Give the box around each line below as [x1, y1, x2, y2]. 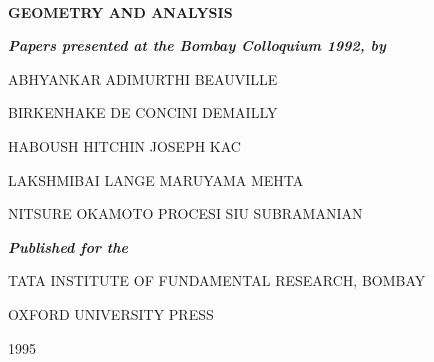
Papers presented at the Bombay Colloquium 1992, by [8, 35, 386, 56]
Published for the [8, 236, 128, 257]
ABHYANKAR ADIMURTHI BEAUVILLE [8, 68, 278, 89]
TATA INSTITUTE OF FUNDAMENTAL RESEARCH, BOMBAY [8, 270, 426, 291]
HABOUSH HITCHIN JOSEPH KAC [8, 135, 241, 156]
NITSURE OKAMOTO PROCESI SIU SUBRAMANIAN [8, 203, 363, 224]
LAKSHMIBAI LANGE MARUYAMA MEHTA [8, 169, 304, 190]
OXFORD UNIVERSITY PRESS [8, 303, 214, 324]
